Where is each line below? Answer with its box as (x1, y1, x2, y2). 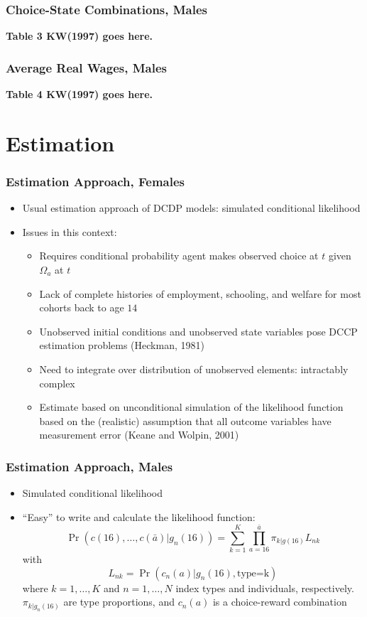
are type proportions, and (63, 594, 175, 609)
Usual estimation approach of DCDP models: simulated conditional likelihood (22, 200, 361, 215)
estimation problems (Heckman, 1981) (39, 338, 204, 353)
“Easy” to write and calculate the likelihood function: (22, 509, 256, 524)
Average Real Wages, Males (6, 58, 167, 76)
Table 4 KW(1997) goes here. (6, 87, 153, 102)
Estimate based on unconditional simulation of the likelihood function (39, 399, 344, 414)
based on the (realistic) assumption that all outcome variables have (39, 413, 332, 428)
